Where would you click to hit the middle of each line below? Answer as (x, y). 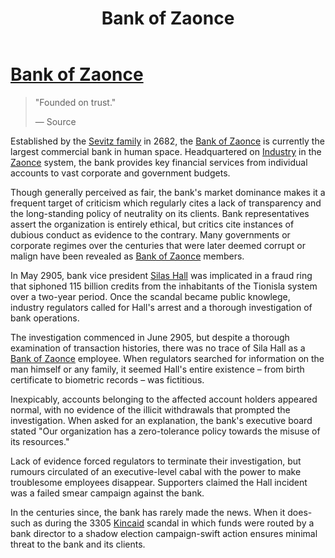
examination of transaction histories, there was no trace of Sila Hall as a (158, 348)
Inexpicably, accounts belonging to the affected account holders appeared (164, 399)
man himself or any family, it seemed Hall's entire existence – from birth (157, 369)
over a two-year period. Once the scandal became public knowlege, (150, 296)
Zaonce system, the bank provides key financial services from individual (159, 162)
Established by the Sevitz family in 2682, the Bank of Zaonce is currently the (167, 141)
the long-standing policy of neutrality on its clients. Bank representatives (160, 213)
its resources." (40, 441)
